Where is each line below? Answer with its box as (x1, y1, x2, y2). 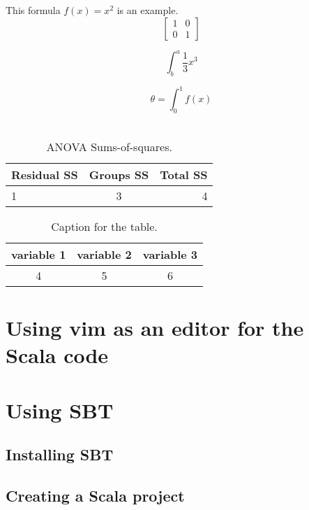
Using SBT (6, 395, 114, 424)
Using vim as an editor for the (6, 313, 304, 341)
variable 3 (142, 246, 198, 262)
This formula (6, 3, 61, 17)
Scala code (6, 341, 109, 369)
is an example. (116, 3, 179, 17)
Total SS (160, 166, 208, 183)
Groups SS (89, 166, 149, 183)
